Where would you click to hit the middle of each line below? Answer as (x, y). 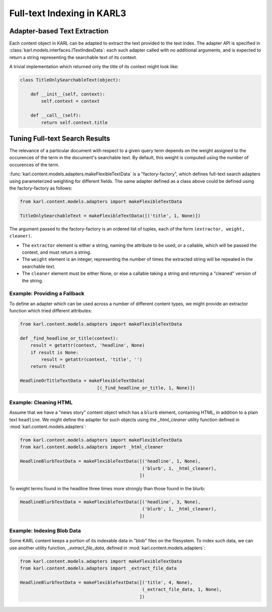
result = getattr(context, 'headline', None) (88, 345)
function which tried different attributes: (51, 311)
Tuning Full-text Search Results (60, 138)
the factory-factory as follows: (41, 188)
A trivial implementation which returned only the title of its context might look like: (94, 67)
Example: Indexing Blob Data (45, 531)
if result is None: (55, 352)
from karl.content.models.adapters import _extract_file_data (98, 568)
